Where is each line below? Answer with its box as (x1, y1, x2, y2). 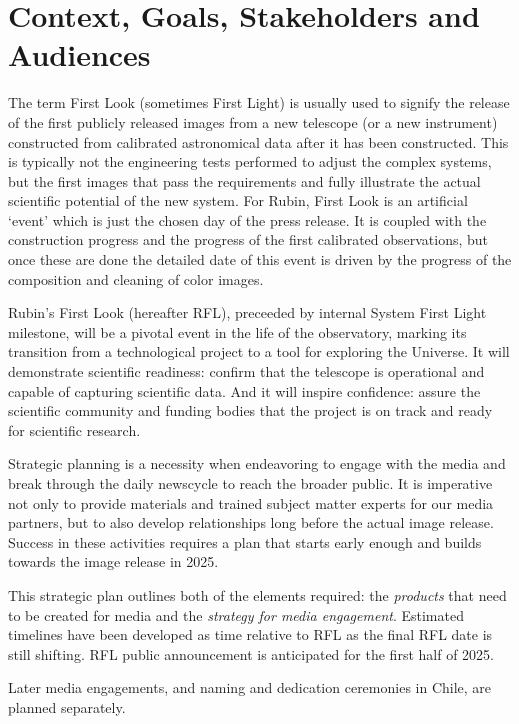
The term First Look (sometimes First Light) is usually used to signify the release (8, 92, 510, 113)
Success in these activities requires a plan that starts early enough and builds (8, 531, 482, 552)
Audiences (8, 34, 151, 75)
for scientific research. (8, 419, 141, 440)
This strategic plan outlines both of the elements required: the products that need (8, 584, 507, 605)
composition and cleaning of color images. (8, 268, 264, 289)
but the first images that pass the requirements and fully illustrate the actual (8, 170, 481, 191)
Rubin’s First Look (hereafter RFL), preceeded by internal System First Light (8, 302, 487, 323)
